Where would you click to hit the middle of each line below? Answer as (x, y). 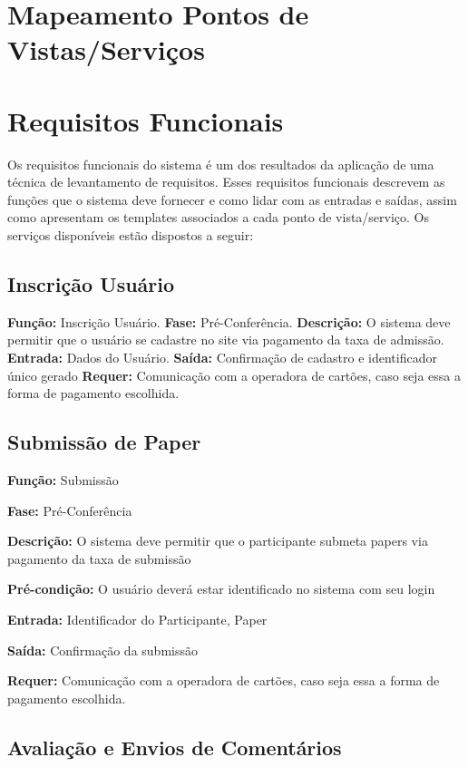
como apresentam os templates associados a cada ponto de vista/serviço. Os (219, 217)
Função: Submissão (63, 480)
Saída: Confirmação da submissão (102, 650)
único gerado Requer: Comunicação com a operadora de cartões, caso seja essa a (234, 375)
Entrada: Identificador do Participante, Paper (137, 619)
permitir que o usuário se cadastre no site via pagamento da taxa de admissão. (226, 340)
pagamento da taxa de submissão (99, 558)
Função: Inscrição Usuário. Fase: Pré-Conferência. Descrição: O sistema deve (229, 321)
